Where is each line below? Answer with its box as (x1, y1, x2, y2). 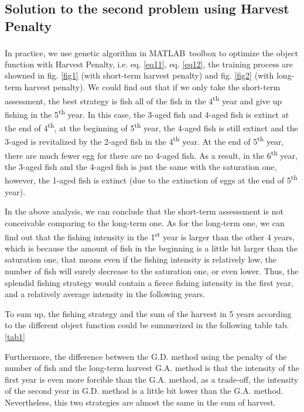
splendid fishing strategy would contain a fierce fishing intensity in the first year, (5, 276, 293, 288)
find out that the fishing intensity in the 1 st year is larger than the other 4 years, (5, 229, 295, 243)
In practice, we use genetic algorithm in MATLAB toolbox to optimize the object (5, 46, 299, 59)
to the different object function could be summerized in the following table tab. (5, 319, 289, 331)
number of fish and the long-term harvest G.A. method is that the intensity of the (5, 362, 299, 374)
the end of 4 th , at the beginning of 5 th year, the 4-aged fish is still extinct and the (5, 120, 298, 134)
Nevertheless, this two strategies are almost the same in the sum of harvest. (5, 396, 276, 408)
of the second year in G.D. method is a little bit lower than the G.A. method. (5, 384, 283, 397)
